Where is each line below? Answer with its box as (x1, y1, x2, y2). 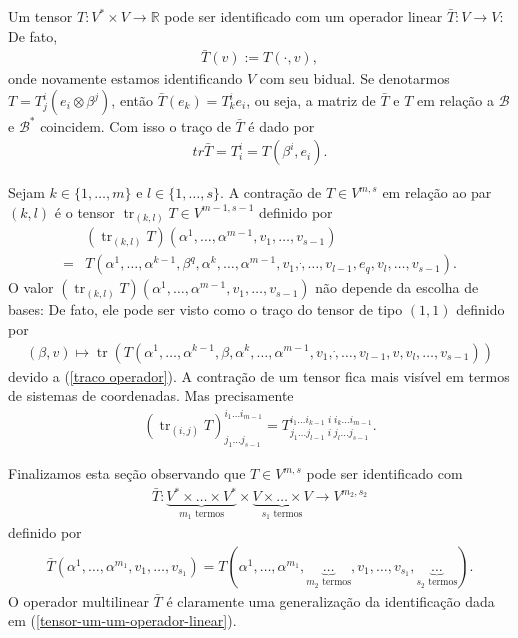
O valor (8, 277, 54, 298)
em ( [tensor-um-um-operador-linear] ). (8, 610, 237, 631)
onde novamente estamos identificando (8, 68, 243, 89)
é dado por (248, 115, 315, 136)
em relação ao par (382, 182, 492, 203)
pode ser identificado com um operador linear (164, 6, 443, 26)
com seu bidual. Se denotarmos (259, 68, 450, 89)
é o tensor (54, 201, 115, 222)
